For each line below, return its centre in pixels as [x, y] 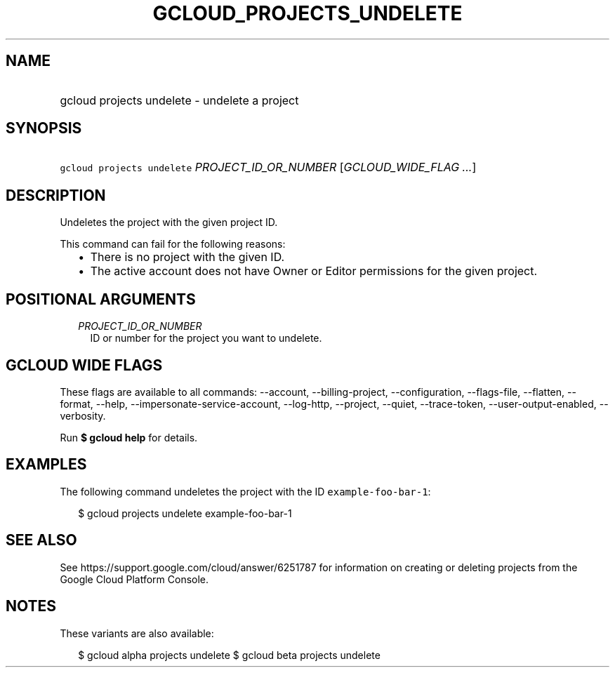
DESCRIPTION [56, 195]
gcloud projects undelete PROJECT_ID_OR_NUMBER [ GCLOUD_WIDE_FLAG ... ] [268, 167]
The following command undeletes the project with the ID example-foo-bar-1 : [245, 491]
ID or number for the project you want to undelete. [206, 338]
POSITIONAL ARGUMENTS [101, 299]
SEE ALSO [41, 540]
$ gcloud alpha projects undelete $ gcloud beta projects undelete [229, 655]
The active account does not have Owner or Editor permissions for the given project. [314, 271]
